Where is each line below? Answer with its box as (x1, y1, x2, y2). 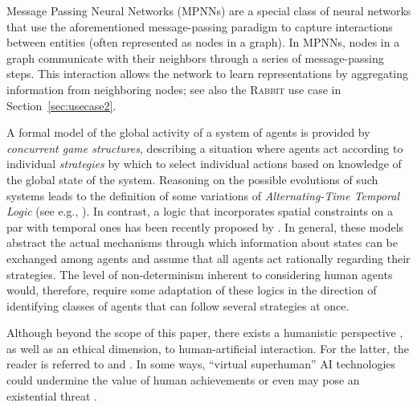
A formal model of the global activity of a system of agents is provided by (6, 124, 370, 141)
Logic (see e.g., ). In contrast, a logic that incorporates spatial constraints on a (6, 203, 394, 220)
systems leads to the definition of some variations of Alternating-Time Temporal (6, 187, 400, 203)
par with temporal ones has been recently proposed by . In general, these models (6, 218, 404, 235)
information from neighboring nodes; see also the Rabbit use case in (6, 80, 341, 97)
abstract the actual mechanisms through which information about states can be (6, 234, 399, 251)
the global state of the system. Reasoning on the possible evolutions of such (6, 171, 378, 187)
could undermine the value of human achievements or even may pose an (6, 372, 360, 388)
